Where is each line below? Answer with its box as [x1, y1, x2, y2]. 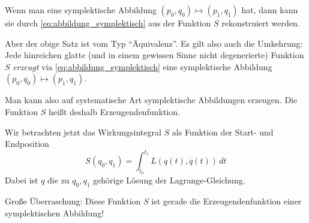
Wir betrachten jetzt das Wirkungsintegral [5, 125, 161, 138]
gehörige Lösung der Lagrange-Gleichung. [93, 174, 245, 186]
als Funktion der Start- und [172, 125, 274, 138]
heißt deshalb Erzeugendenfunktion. [48, 105, 180, 117]
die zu [47, 174, 70, 186]
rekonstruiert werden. [221, 17, 300, 29]
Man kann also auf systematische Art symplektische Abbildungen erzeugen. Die [5, 94, 298, 106]
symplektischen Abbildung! [5, 206, 104, 219]
